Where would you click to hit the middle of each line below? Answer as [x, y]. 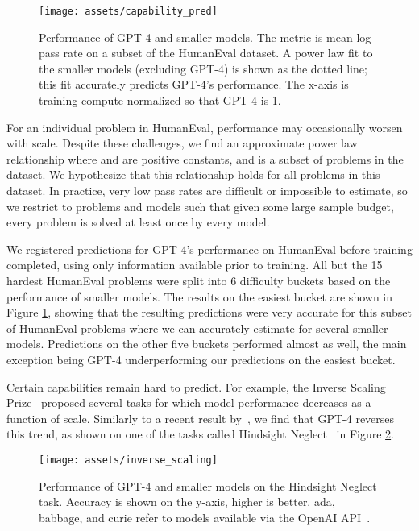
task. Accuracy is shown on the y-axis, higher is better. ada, [187, 502]
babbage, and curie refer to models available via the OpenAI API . [205, 517]
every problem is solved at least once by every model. [138, 222]
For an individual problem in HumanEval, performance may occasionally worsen [205, 127]
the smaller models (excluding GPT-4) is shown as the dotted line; [203, 68]
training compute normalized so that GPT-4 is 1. [160, 100]
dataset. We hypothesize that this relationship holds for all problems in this [193, 174]
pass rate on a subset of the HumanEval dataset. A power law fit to [206, 53]
